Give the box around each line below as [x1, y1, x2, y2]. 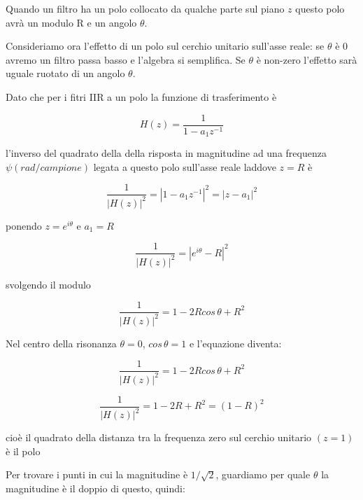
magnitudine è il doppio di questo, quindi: [6, 480, 185, 495]
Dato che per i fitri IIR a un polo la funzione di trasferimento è [6, 89, 277, 104]
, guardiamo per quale [215, 467, 311, 482]
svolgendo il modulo [6, 277, 91, 291]
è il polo [6, 443, 41, 458]
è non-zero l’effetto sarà [256, 52, 357, 67]
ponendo [6, 218, 42, 232]
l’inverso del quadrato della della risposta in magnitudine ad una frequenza [6, 146, 327, 160]
